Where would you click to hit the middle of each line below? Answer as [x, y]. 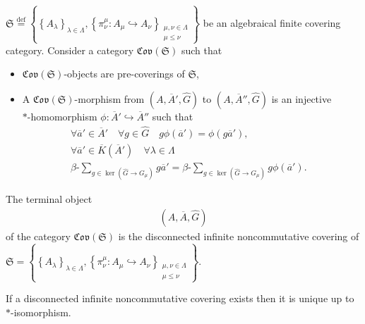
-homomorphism [62, 116]
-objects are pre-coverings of [124, 74]
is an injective [301, 98]
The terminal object [49, 199]
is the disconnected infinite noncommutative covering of [239, 236]
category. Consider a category [70, 50]
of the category [38, 236]
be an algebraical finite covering [272, 22]
